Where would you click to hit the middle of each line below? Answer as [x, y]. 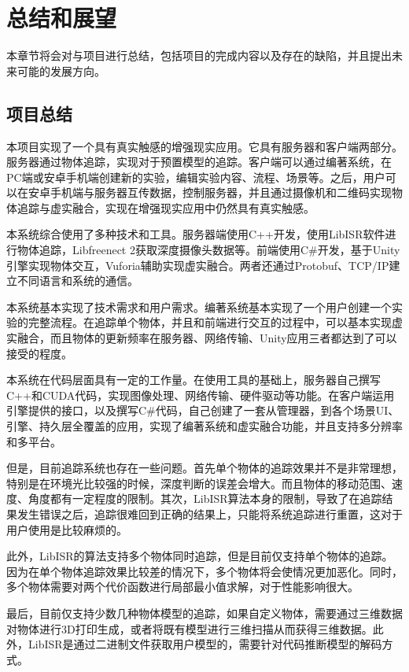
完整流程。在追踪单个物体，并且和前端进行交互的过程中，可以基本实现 [210, 322]
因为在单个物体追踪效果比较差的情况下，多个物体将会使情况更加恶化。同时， [204, 571]
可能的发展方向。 [61, 70]
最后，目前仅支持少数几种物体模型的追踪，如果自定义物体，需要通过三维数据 [204, 613]
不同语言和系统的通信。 [77, 281]
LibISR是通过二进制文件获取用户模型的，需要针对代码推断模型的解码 [205, 644]
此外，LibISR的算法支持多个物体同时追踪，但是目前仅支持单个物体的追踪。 [200, 556]
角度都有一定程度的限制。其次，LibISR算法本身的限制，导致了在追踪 [205, 498]
